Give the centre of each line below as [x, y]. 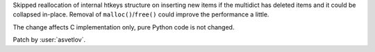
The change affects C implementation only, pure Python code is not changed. [124, 27]
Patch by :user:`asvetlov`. [49, 40]
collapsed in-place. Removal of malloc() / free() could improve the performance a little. [141, 14]
